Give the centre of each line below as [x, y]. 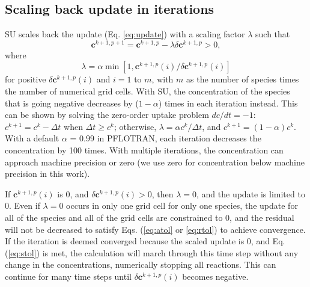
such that [273, 34]
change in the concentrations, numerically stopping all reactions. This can [141, 264]
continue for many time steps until [68, 276]
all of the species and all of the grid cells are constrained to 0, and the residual [150, 217]
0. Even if [23, 205]
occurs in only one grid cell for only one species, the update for [182, 205]
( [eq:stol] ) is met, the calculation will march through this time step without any [152, 252]
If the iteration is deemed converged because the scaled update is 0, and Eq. [145, 241]
